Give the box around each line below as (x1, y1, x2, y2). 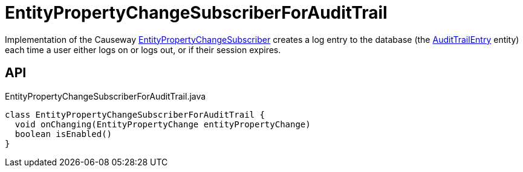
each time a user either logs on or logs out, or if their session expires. (5, 44, 281, 55)
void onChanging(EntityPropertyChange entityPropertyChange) (15, 119, 311, 129)
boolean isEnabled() (15, 129, 112, 139)
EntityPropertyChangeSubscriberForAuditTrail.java (5, 91, 206, 101)
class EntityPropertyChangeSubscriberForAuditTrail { (5, 109, 265, 119)
